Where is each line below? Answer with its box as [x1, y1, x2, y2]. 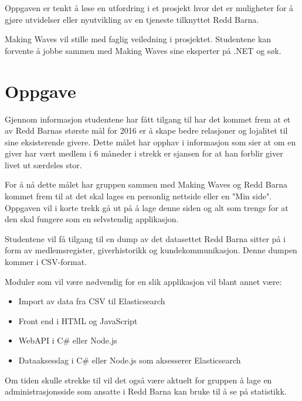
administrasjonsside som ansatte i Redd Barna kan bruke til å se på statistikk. [5, 385, 287, 397]
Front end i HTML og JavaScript [18, 314, 138, 327]
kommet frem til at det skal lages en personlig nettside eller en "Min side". [5, 190, 272, 202]
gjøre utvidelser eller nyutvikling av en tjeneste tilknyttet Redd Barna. [5, 13, 259, 25]
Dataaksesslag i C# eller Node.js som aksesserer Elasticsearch [18, 354, 241, 366]
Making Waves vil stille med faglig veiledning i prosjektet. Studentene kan [5, 33, 272, 45]
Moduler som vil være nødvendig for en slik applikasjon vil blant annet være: [5, 275, 282, 287]
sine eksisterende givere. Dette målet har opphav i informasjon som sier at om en [5, 135, 296, 148]
